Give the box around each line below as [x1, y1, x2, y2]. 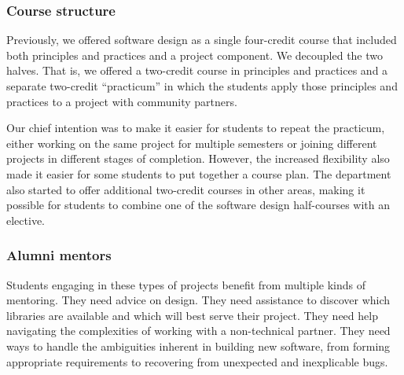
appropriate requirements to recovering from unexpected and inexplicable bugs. [6, 353, 388, 369]
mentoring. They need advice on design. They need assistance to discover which [6, 292, 391, 308]
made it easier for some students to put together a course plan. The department [6, 165, 391, 182]
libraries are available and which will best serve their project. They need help [6, 307, 378, 323]
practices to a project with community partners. [6, 93, 237, 109]
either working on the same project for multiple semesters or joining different [6, 134, 377, 151]
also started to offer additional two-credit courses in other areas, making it [6, 181, 365, 197]
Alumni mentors [6, 245, 112, 265]
